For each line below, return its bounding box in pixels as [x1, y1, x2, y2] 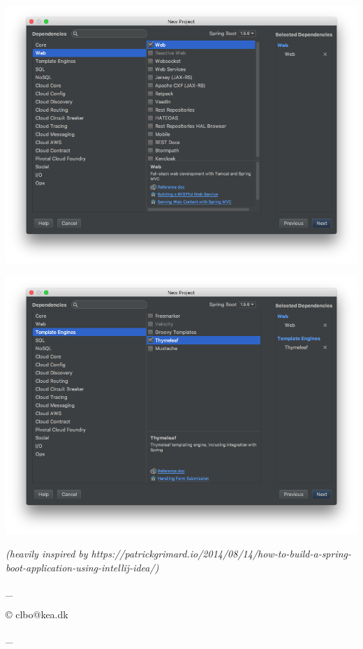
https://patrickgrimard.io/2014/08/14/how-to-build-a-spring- [91, 546, 352, 561]
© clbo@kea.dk [6, 607, 68, 622]
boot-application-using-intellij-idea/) [6, 560, 159, 575]
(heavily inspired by [6, 546, 88, 561]
